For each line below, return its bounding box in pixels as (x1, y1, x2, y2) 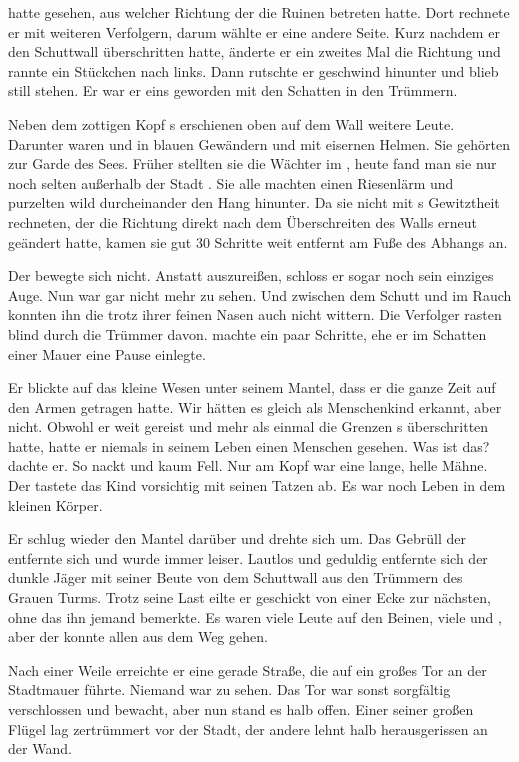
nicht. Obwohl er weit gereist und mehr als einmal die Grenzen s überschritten (8, 416, 489, 437)
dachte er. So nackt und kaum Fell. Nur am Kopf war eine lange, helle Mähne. (8, 455, 488, 476)
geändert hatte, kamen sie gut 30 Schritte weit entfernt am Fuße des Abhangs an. (8, 231, 508, 252)
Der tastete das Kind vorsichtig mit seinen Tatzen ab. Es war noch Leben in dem (8, 475, 506, 496)
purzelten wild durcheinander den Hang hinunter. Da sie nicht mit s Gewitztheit (8, 192, 500, 213)
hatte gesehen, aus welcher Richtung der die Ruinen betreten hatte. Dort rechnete (8, 2, 510, 22)
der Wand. (8, 738, 72, 759)
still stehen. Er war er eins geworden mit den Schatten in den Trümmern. (8, 80, 458, 101)
